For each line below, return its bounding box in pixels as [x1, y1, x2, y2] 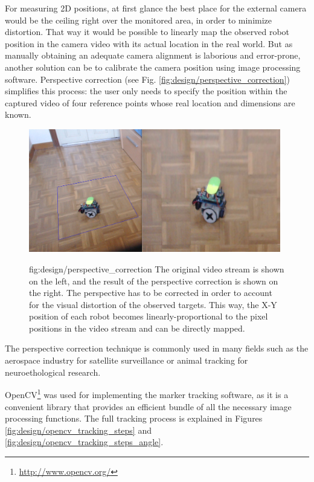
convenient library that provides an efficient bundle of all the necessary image [5, 400, 292, 413]
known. [5, 108, 31, 121]
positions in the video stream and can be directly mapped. [29, 321, 245, 334]
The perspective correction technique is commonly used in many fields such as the [5, 342, 309, 355]
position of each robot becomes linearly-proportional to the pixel [29, 310, 268, 323]
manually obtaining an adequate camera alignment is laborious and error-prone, [5, 49, 301, 62]
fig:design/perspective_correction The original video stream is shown [29, 262, 284, 275]
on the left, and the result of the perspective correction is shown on [29, 274, 278, 287]
